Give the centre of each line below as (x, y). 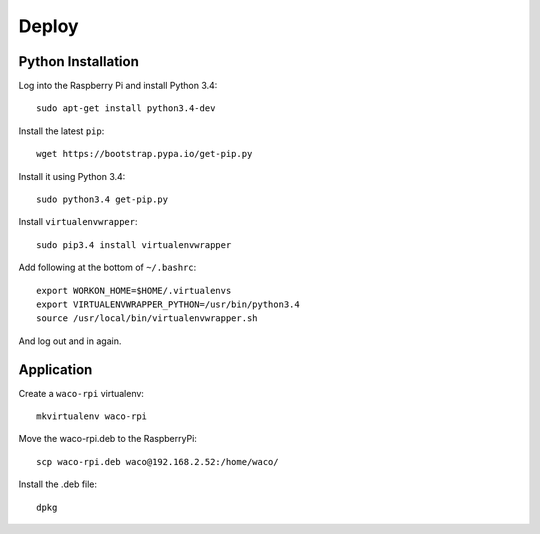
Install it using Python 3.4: (72, 176)
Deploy (48, 26)
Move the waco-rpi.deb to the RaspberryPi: (107, 439)
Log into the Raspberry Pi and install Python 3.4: (118, 86)
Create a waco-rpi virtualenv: (81, 393)
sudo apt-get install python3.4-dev (126, 108)
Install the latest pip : (61, 131)
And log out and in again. (70, 341)
